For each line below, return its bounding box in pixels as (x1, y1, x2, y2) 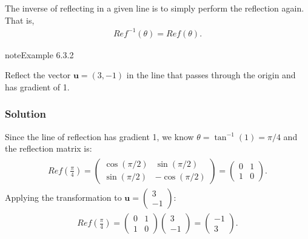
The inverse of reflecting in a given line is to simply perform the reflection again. (5, 2, 304, 14)
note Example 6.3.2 (5, 48, 74, 61)
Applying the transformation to (5, 190, 122, 203)
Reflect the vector (5, 69, 71, 81)
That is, (5, 13, 35, 26)
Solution (5, 106, 46, 121)
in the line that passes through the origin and (126, 69, 296, 81)
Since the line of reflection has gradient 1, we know (5, 130, 194, 143)
